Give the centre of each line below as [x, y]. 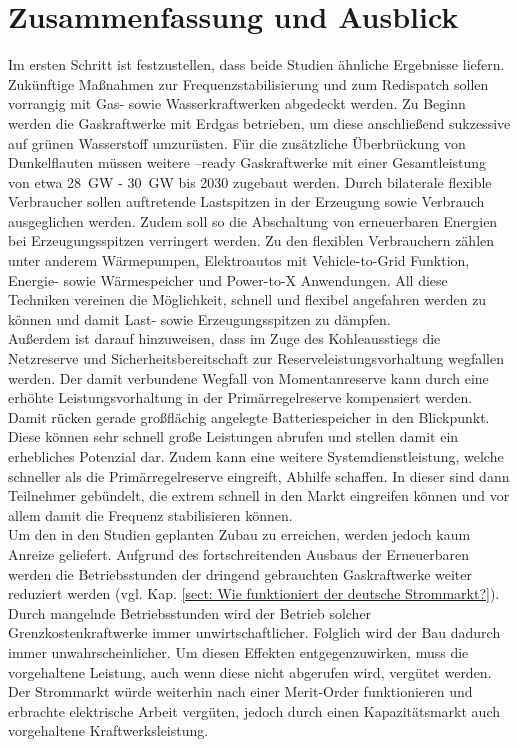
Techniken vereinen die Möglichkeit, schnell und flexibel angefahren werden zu [247, 299]
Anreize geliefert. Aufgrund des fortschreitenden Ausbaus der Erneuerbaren [238, 553]
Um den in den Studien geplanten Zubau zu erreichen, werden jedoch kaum [239, 534]
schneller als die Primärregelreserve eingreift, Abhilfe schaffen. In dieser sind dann [259, 475]
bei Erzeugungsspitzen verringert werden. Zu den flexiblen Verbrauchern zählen [251, 240]
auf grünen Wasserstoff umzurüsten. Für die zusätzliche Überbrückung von [237, 142]
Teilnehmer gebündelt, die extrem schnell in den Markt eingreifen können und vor [259, 495]
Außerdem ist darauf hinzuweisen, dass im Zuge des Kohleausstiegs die [224, 338]
